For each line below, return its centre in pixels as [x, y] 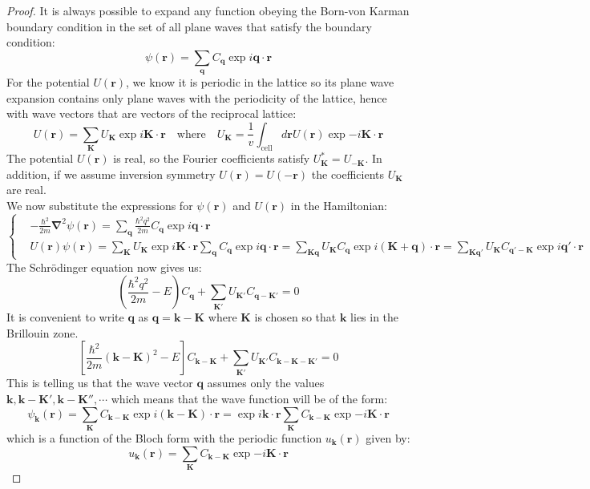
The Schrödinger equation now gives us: [104, 267]
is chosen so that [295, 317]
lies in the [375, 317]
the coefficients [348, 174]
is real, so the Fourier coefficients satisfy [212, 158]
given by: [388, 437]
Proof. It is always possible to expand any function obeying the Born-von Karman [208, 10]
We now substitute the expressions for [100, 206]
